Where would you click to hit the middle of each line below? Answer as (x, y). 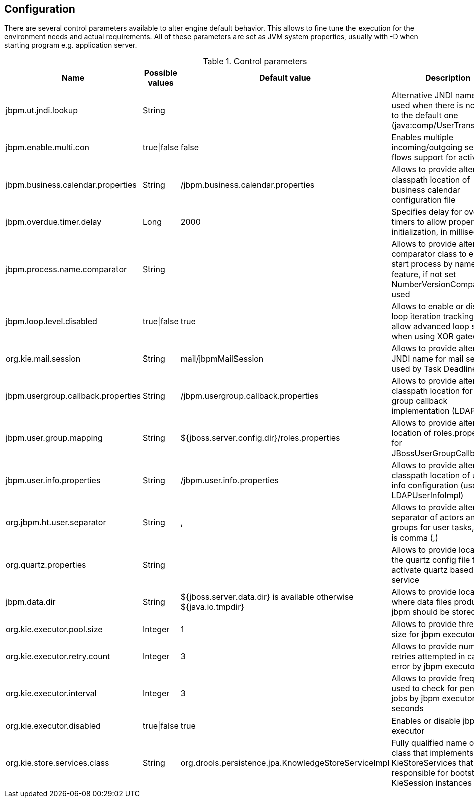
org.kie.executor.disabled (53, 726)
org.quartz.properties (46, 565)
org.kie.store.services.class (57, 763)
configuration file (424, 200)
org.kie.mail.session (43, 359)
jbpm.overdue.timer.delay (54, 222)
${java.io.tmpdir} (212, 607)
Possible (161, 73)
